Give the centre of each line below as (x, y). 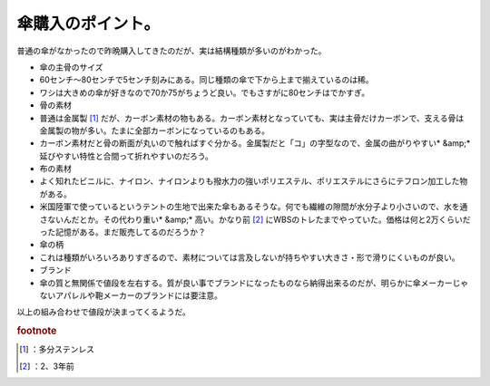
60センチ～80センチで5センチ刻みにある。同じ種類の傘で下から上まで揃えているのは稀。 (206, 80)
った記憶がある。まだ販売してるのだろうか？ (122, 232)
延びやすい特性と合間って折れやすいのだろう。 (126, 156)
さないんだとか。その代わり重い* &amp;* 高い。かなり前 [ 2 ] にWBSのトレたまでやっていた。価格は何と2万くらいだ (255, 219)
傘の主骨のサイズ (71, 67)
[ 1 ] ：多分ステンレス (57, 350)
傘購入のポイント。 (88, 24)
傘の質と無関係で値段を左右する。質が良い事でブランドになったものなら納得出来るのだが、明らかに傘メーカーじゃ (254, 283)
